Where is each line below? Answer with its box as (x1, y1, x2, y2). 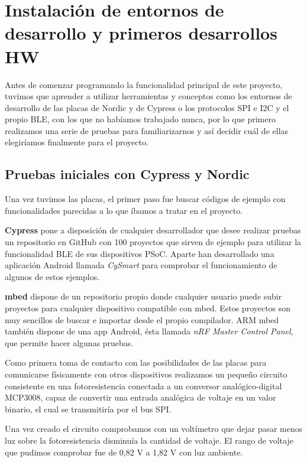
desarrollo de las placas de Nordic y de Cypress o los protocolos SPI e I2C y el (5, 101, 289, 113)
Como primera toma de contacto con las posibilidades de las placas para (5, 356, 267, 369)
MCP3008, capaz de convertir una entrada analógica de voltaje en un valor (5, 391, 276, 404)
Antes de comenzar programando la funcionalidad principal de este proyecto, (5, 78, 283, 90)
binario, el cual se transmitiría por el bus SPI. (5, 402, 172, 415)
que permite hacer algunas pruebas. (5, 336, 134, 349)
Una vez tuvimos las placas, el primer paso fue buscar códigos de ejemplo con (5, 193, 286, 205)
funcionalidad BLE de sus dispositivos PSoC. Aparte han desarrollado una (5, 247, 274, 259)
